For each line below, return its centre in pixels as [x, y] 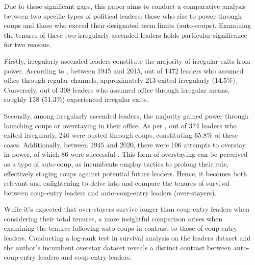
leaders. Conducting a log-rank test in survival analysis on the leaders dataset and [127, 238]
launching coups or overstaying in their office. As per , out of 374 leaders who [120, 125]
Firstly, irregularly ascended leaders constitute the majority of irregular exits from [127, 60]
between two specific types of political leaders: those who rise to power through [123, 15]
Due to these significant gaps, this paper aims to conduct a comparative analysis [125, 6]
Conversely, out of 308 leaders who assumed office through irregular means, [117, 89]
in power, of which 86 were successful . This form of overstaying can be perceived [126, 154]
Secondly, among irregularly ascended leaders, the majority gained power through [127, 115]
